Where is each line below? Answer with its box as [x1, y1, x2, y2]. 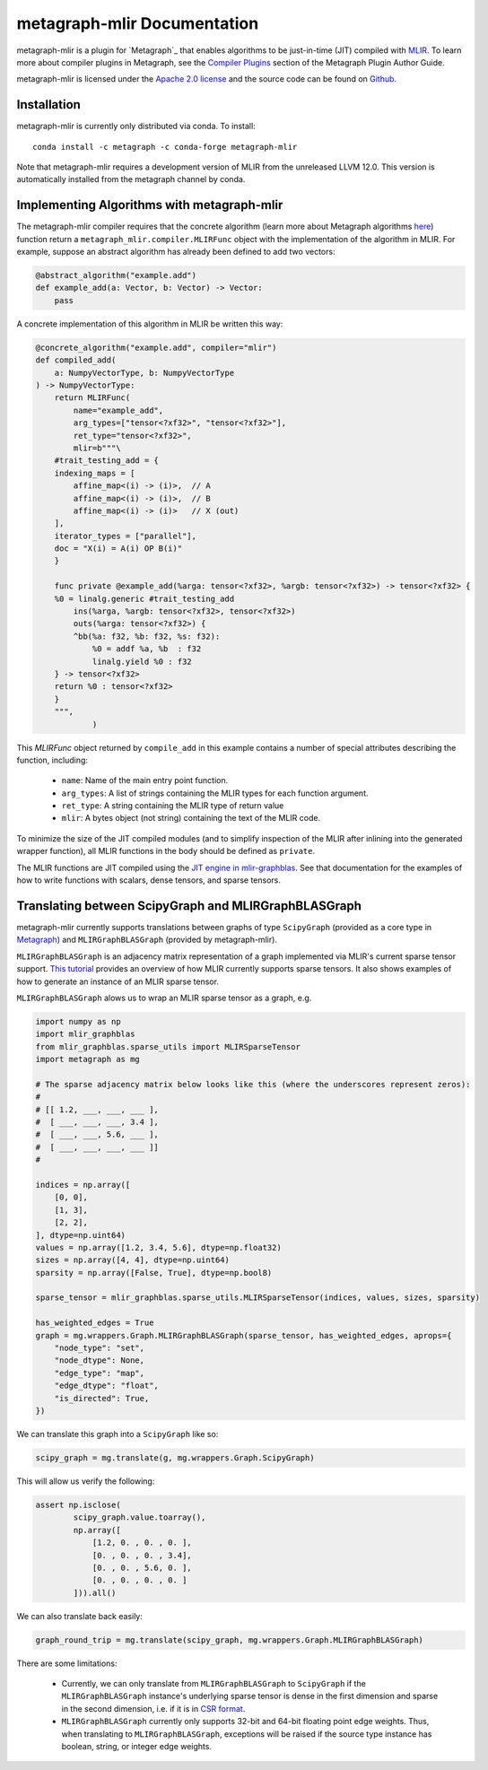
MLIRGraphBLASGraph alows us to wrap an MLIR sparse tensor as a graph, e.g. [16, 992, 312, 1003]
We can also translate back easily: [16, 1610, 144, 1621]
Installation [16, 97, 81, 112]
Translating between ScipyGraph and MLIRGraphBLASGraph [16, 898, 362, 913]
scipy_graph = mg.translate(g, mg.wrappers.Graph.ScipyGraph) [35, 1452, 315, 1462]
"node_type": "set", [54, 1343, 145, 1354]
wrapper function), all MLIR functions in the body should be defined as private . [16, 846, 316, 857]
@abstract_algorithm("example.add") [35, 270, 197, 281]
